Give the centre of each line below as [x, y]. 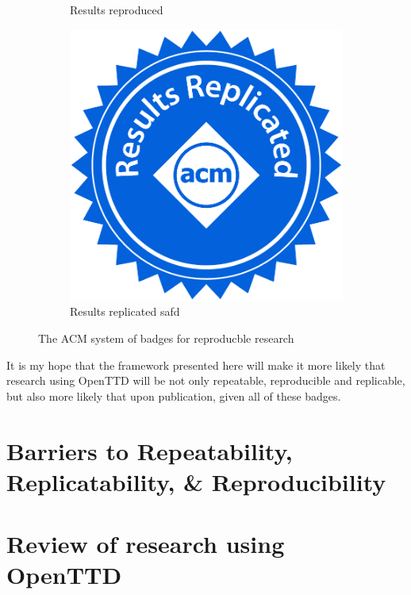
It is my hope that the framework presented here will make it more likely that [196, 365]
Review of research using [146, 544]
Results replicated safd [125, 311]
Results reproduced [117, 10]
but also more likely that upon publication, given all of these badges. [174, 395]
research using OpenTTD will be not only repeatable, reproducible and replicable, [206, 380]
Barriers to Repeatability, [150, 450]
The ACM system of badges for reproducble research [166, 338]
